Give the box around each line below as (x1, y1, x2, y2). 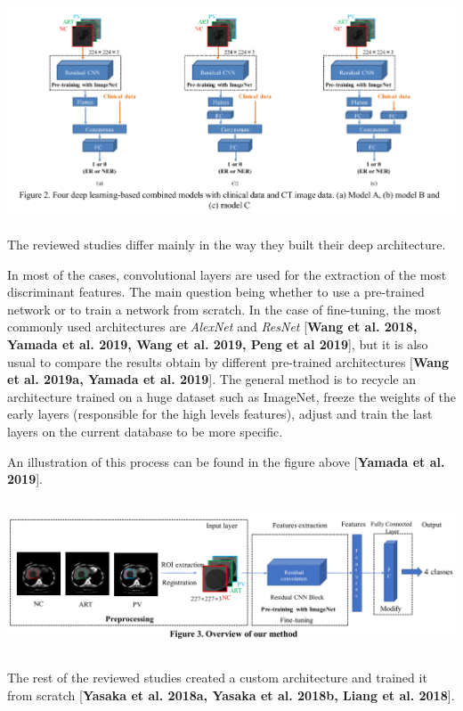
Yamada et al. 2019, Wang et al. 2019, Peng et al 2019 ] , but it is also (7, 335, 428, 354)
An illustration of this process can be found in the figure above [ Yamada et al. (7, 452, 445, 470)
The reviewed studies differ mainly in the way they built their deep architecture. (7, 235, 446, 254)
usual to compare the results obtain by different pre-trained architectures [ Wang (7, 352, 450, 371)
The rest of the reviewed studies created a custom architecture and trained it (7, 668, 427, 687)
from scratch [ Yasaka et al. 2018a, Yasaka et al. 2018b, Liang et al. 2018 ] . (7, 685, 455, 704)
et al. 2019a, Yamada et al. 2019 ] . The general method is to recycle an (7, 370, 417, 388)
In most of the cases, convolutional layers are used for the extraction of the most (7, 265, 447, 283)
